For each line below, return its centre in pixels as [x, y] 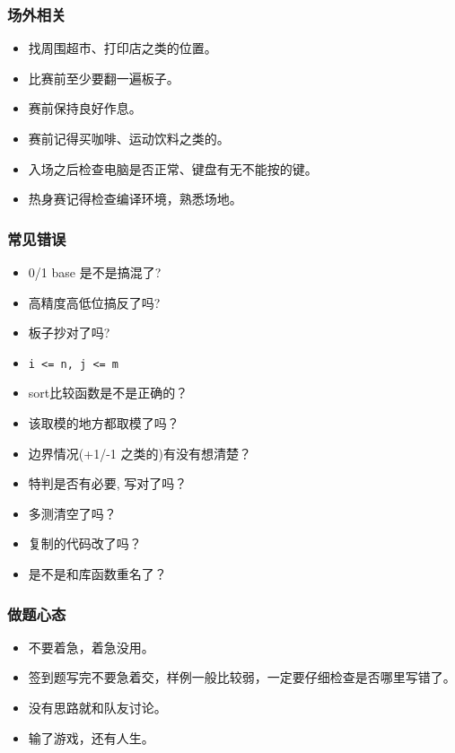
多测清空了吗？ [72, 513]
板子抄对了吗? [69, 333]
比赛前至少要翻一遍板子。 [104, 78]
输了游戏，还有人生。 [91, 737]
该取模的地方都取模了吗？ [104, 423]
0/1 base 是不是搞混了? [95, 272]
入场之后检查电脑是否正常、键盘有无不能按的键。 [173, 168]
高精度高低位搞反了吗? [94, 302]
